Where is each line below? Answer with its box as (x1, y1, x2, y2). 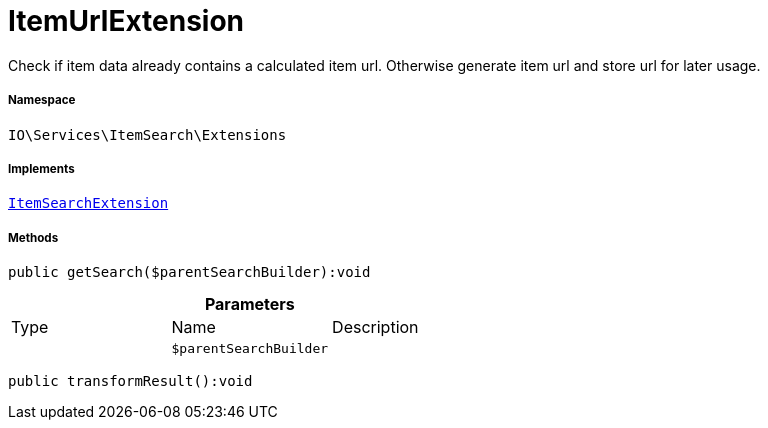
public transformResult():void (8, 373, 253, 390)
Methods (8, 230, 59, 245)
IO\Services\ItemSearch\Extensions (8, 126, 287, 143)
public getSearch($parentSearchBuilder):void (8, 264, 371, 281)
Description (332, 317, 419, 338)
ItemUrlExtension (8, 4, 245, 38)
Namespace (8, 93, 76, 108)
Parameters (204, 294, 295, 315)
